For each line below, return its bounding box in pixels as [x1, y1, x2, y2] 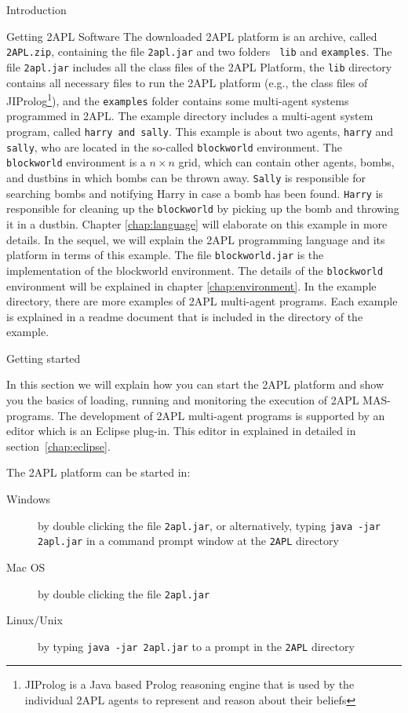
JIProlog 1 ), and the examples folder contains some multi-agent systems [6, 90, 349, 108]
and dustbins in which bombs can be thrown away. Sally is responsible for [6, 170, 366, 186]
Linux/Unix [6, 612, 63, 628]
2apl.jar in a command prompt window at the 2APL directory [38, 532, 339, 549]
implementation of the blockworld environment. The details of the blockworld [6, 261, 384, 278]
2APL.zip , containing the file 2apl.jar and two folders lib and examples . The [6, 43, 392, 60]
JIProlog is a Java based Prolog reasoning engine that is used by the [24, 676, 355, 693]
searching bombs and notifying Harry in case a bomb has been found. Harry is [6, 185, 384, 201]
